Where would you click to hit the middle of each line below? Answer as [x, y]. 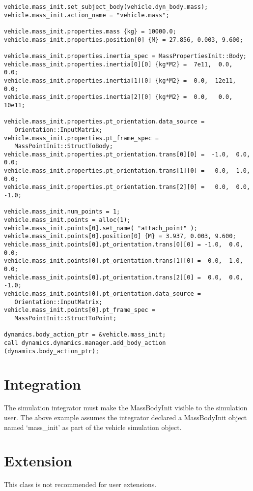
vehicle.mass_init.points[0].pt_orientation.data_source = [102, 293]
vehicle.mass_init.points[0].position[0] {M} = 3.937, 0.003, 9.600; [120, 236]
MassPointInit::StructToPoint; [66, 318]
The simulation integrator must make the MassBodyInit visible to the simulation [126, 408]
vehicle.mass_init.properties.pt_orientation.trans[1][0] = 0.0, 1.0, [127, 171]
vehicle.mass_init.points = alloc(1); [67, 220]
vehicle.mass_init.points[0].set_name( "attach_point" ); [101, 228]
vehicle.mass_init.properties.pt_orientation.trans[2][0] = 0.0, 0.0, [127, 187]
